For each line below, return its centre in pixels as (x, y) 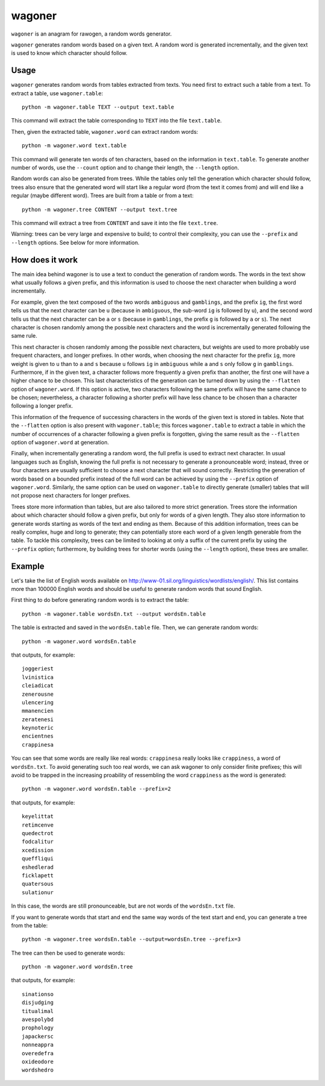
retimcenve (38, 825)
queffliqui (38, 859)
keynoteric (38, 728)
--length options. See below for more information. (75, 242)
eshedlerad (38, 867)
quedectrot (38, 833)
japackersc (38, 1036)
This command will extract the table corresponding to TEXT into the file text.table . (116, 121)
